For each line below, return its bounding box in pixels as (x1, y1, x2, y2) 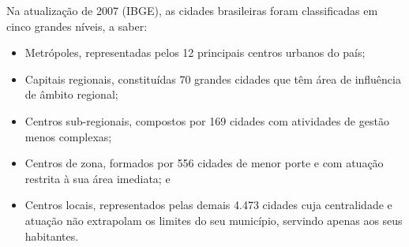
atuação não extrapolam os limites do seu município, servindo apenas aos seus (24, 211, 403, 228)
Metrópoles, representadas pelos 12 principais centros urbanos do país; (24, 44, 366, 61)
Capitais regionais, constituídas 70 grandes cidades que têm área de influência (24, 70, 401, 87)
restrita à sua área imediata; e (24, 170, 171, 186)
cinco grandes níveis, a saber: (6, 17, 148, 34)
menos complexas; (24, 128, 112, 144)
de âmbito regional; (24, 86, 118, 103)
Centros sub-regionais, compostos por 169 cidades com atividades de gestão (24, 112, 389, 129)
